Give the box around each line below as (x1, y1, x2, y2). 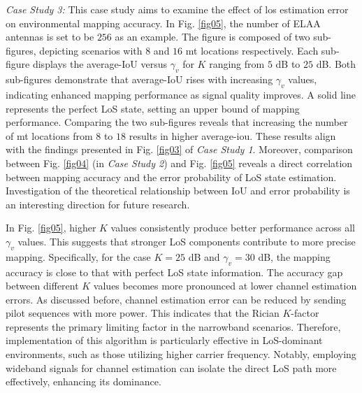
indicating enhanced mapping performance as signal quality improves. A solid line (6, 87, 356, 101)
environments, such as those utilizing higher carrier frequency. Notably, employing (6, 347, 356, 362)
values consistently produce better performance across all (110, 220, 356, 235)
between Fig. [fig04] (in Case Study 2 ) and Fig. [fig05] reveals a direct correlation (6, 155, 353, 170)
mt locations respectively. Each (185, 43, 319, 57)
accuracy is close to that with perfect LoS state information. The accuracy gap (6, 264, 343, 279)
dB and (188, 249, 220, 264)
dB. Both (316, 57, 356, 71)
